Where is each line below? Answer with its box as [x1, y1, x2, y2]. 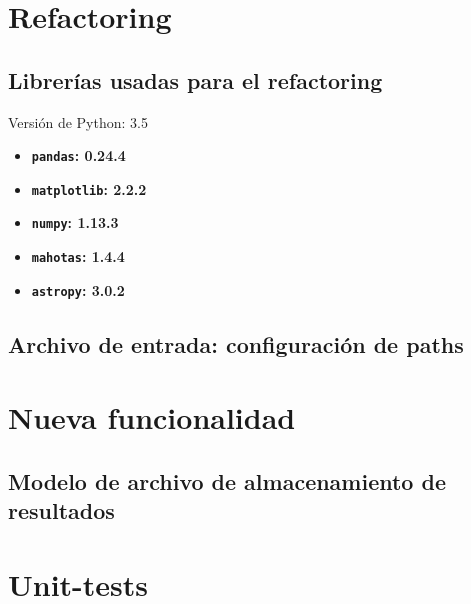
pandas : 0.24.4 [31, 145, 126, 166]
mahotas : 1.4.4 [31, 246, 125, 267]
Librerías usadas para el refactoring [8, 64, 383, 95]
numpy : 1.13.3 [31, 212, 119, 233]
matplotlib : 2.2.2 [31, 178, 147, 199]
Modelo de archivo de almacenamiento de [8, 466, 446, 496]
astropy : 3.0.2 [31, 279, 125, 300]
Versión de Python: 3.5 [8, 111, 148, 132]
